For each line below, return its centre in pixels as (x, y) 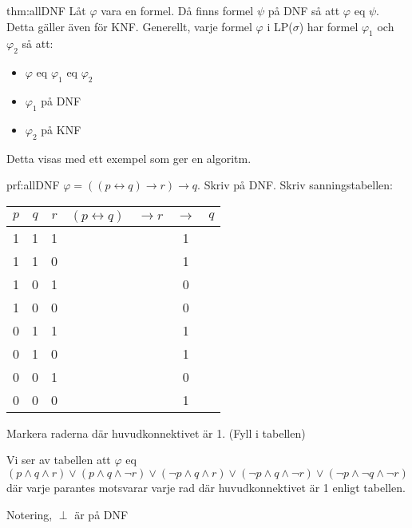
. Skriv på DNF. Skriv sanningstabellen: (295, 185)
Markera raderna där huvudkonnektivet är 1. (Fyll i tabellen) (156, 433)
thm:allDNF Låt (46, 10)
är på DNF (101, 514)
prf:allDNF (33, 185)
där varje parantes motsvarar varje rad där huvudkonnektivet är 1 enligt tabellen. (206, 487)
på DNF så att (304, 10)
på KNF (61, 129)
